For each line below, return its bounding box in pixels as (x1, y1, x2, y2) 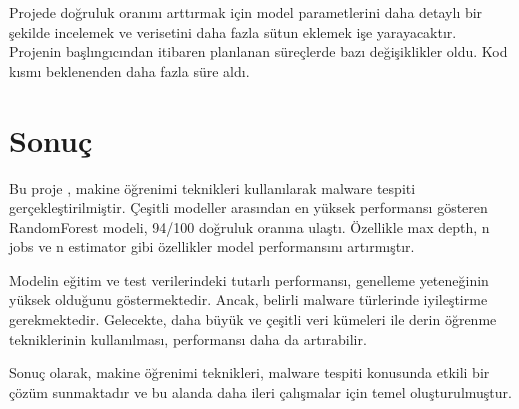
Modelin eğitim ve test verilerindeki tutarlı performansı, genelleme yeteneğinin (9, 269, 489, 290)
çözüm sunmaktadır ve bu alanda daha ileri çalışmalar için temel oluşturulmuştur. (9, 381, 512, 402)
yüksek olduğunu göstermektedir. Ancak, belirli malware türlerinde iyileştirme (9, 289, 488, 310)
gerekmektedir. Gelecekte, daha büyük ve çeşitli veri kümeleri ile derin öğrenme (9, 309, 497, 330)
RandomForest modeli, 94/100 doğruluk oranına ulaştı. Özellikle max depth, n (9, 216, 490, 237)
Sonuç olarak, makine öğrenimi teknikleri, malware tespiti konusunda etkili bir (9, 362, 490, 383)
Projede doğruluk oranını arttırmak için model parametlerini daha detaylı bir (9, 2, 483, 22)
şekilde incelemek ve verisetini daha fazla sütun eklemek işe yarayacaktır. (9, 21, 457, 42)
